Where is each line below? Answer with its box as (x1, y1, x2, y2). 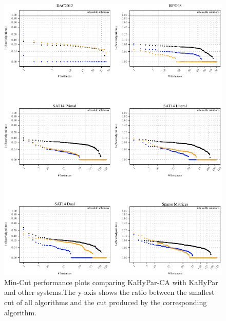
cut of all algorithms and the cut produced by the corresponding (4, 296, 207, 307)
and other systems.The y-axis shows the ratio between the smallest (4, 287, 215, 297)
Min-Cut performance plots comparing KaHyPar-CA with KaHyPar (4, 276, 218, 287)
